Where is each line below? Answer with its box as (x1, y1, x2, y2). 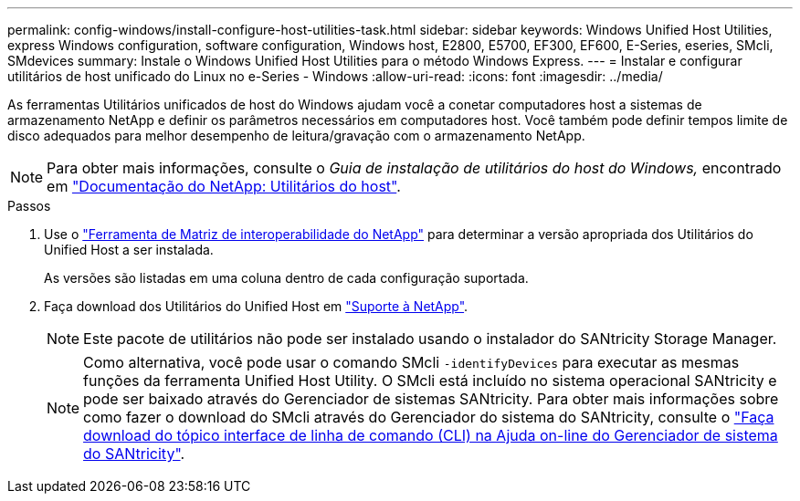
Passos (7, 198, 51, 214)
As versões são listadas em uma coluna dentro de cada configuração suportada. (44, 270, 529, 286)
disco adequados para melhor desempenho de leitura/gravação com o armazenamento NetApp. (7, 128, 585, 143)
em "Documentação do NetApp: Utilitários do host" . (47, 177, 401, 195)
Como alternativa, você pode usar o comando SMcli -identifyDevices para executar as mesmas (83, 353, 740, 371)
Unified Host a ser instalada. (44, 242, 214, 257)
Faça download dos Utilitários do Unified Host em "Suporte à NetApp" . (44, 298, 468, 314)
